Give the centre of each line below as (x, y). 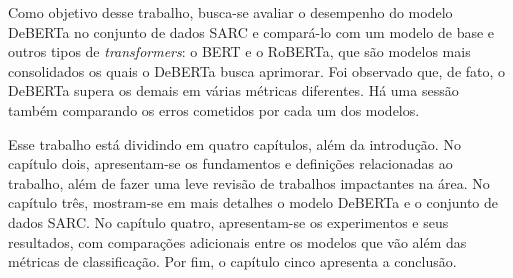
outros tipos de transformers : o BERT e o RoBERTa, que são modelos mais (239, 51)
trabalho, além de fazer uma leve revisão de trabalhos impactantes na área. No (249, 182)
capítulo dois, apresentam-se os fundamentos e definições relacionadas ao (230, 163)
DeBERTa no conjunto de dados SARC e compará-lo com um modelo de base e (251, 31)
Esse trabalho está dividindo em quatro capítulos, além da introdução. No (234, 143)
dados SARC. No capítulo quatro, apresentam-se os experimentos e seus (228, 221)
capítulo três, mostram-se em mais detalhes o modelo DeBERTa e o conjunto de (253, 202)
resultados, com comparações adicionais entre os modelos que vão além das (237, 241)
